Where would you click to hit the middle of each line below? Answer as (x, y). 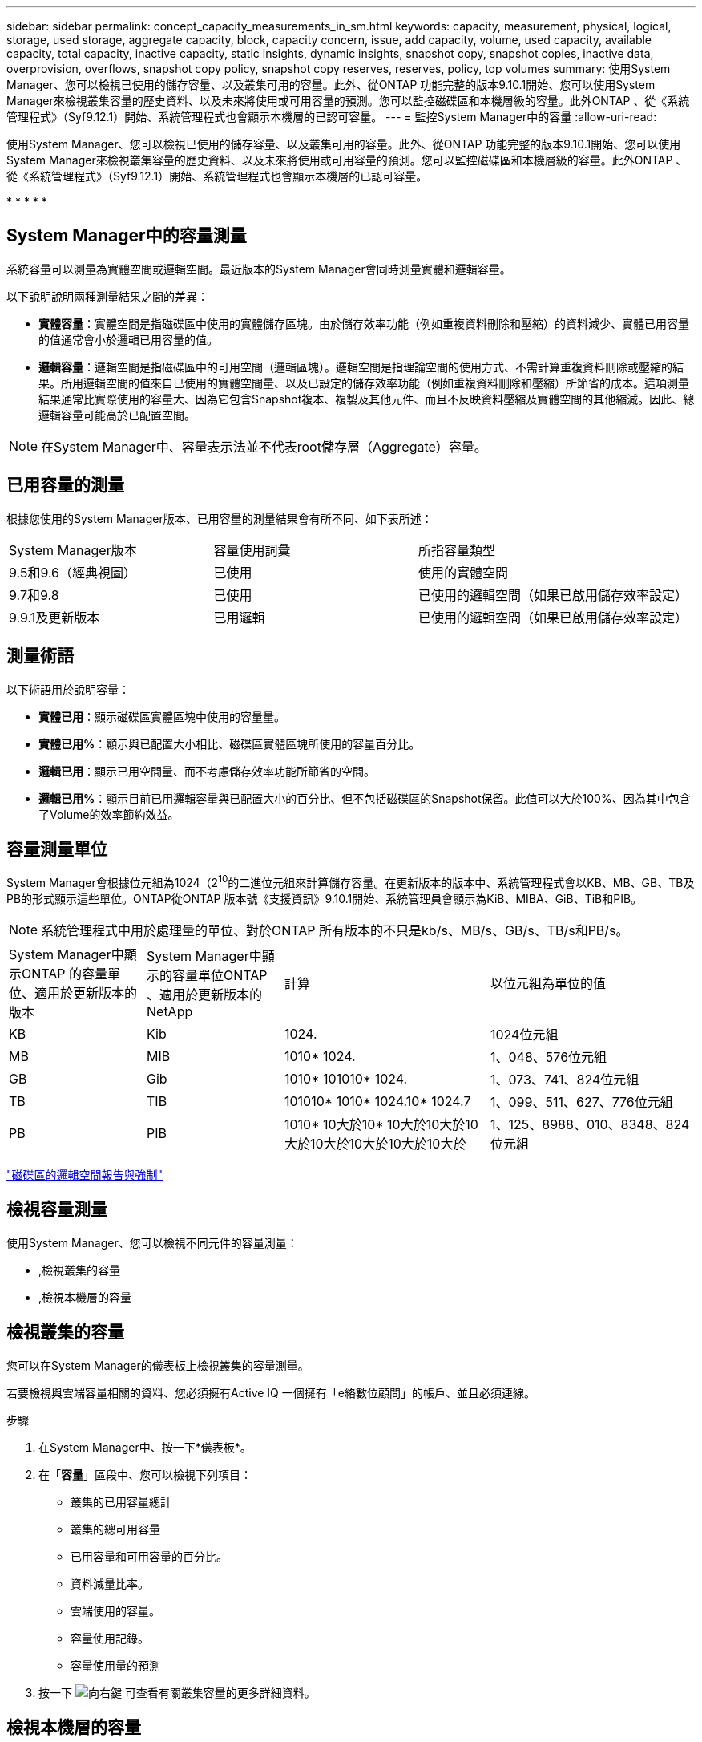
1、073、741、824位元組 (565, 1080)
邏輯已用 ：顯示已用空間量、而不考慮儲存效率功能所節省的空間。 (207, 771)
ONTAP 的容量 (65, 974)
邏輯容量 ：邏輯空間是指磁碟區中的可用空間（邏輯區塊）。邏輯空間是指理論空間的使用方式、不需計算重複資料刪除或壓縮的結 (361, 367)
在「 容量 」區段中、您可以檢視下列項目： (145, 1474)
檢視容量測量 (57, 1209)
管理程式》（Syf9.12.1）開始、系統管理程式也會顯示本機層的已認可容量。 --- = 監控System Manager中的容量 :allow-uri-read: (332, 117)
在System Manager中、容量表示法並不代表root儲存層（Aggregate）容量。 (264, 446)
